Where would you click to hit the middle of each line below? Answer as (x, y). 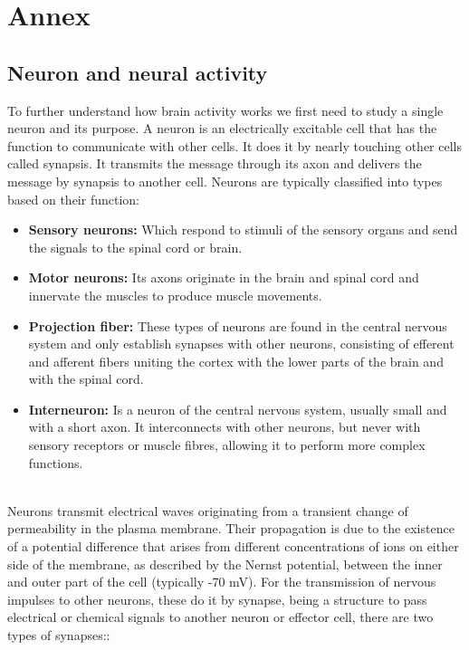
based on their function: (73, 199)
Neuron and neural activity (138, 72)
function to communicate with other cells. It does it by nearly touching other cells (234, 145)
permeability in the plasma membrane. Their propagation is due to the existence (231, 528)
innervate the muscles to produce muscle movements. (175, 295)
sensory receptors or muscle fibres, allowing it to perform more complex (227, 445)
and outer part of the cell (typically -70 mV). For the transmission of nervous (222, 582)
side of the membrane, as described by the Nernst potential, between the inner (225, 564)
